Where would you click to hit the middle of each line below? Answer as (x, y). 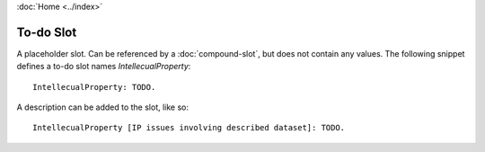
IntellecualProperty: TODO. (94, 87)
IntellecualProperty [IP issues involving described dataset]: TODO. (189, 128)
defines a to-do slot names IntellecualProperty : (104, 67)
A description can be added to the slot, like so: (102, 107)
